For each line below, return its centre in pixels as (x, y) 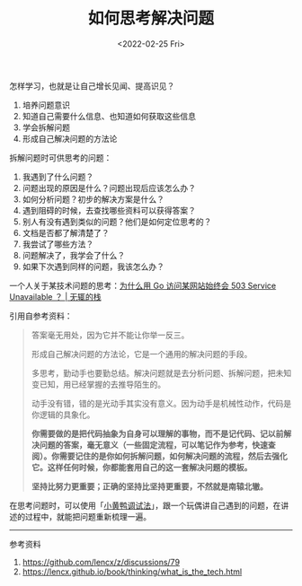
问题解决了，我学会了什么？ (74, 255)
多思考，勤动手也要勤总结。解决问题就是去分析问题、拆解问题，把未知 (161, 372)
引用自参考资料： (41, 316)
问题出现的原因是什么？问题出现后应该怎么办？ (109, 188)
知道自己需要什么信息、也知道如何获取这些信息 (109, 116)
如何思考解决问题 (151, 18)
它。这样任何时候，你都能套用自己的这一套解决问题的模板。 (142, 467)
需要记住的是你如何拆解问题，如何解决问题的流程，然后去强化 (173, 456)
